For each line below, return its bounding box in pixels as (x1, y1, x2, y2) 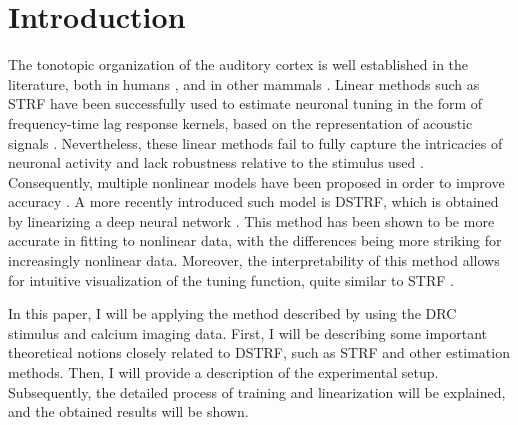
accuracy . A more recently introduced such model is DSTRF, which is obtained (8, 191, 499, 212)
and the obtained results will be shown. (8, 401, 249, 422)
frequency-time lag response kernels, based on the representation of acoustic (8, 112, 473, 133)
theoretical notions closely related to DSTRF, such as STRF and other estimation (8, 342, 510, 363)
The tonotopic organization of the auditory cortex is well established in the (8, 54, 469, 75)
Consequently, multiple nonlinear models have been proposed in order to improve (8, 171, 505, 192)
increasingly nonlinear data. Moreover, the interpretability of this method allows (8, 250, 500, 271)
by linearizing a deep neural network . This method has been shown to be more (8, 210, 495, 231)
